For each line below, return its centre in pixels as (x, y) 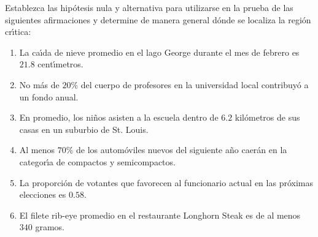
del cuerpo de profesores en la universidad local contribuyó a (195, 84)
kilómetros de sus (267, 117)
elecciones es (43, 194)
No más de (39, 84)
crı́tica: (18, 32)
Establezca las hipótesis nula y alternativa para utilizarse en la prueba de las (149, 7)
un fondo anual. (49, 96)
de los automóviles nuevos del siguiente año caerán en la (182, 150)
